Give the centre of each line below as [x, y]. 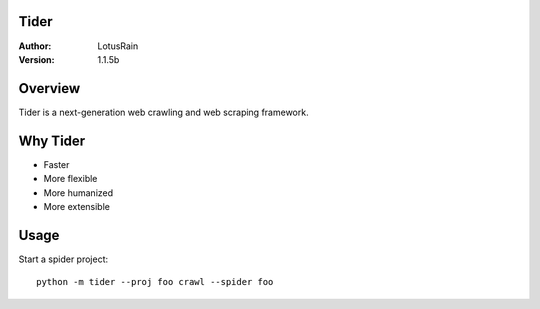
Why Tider [52, 140]
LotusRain [118, 46]
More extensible [76, 206]
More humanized [78, 192]
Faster [56, 164]
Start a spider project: [63, 259]
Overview [49, 88]
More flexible [70, 179]
